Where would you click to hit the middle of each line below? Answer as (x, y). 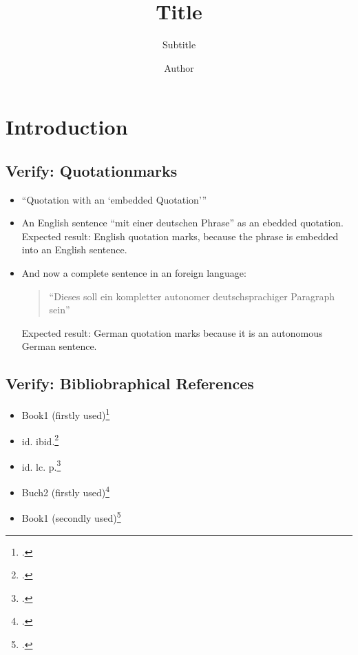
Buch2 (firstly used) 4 (65, 491)
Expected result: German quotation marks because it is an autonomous (172, 332)
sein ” (60, 310)
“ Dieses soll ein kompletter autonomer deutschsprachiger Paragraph (192, 296)
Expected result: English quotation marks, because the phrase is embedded (180, 236)
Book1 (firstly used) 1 (66, 414)
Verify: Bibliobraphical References (130, 383)
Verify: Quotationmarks (92, 170)
